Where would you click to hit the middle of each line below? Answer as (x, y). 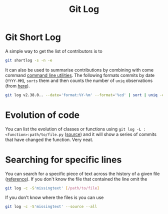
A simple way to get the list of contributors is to (54, 51)
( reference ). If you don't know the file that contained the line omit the (76, 179)
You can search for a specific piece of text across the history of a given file (82, 173)
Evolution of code (42, 115)
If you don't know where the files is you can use (54, 197)
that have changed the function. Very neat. (49, 139)
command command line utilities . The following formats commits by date (80, 75)
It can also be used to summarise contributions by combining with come (79, 70)
